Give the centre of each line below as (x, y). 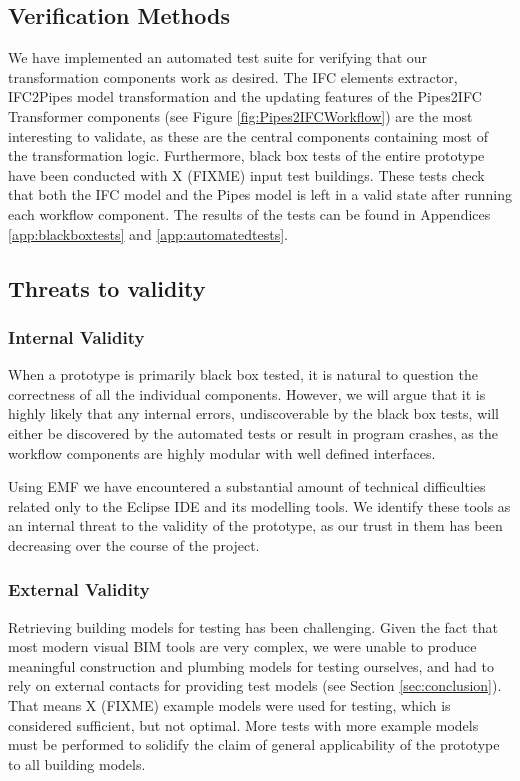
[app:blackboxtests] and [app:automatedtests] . (148, 233)
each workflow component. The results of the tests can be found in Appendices (249, 213)
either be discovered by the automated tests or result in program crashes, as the (253, 432)
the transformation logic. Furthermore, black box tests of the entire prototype (246, 155)
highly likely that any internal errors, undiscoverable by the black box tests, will (253, 413)
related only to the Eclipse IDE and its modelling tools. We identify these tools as (259, 505)
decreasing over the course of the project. (134, 544)
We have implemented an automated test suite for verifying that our (218, 57)
